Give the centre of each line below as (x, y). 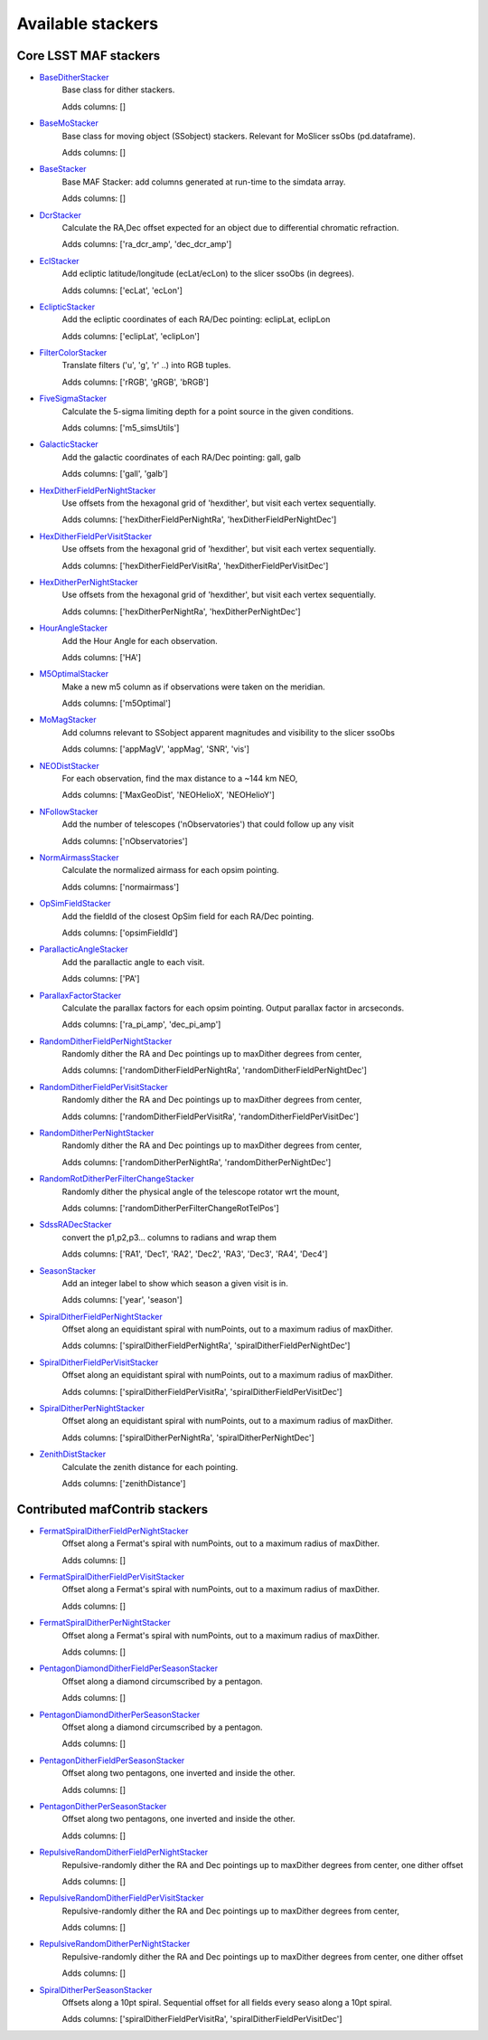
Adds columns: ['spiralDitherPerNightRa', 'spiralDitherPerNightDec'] (188, 1437)
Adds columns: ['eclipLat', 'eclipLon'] (131, 336)
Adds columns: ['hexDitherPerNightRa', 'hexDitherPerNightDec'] (182, 612)
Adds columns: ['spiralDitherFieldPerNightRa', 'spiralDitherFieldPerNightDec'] (206, 1346)
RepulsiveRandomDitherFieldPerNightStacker (124, 1852)
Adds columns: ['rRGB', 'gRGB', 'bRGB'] (136, 382)
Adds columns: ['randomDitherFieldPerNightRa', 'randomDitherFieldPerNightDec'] (215, 1070)
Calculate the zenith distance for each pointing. (150, 1466)
